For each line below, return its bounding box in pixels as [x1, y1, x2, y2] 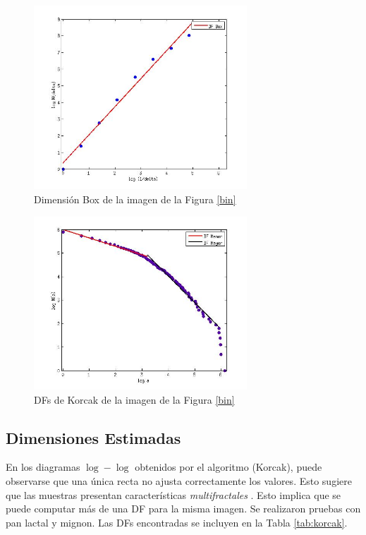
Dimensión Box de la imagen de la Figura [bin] [34, 191, 236, 206]
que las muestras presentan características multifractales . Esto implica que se [6, 487, 341, 502]
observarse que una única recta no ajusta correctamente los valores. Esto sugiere [6, 474, 352, 488]
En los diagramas [6, 459, 80, 474]
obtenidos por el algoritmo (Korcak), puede [135, 459, 322, 474]
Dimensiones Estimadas [6, 426, 181, 448]
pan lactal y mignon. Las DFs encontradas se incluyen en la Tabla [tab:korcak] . [6, 515, 348, 529]
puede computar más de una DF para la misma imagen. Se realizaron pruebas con [6, 501, 361, 516]
